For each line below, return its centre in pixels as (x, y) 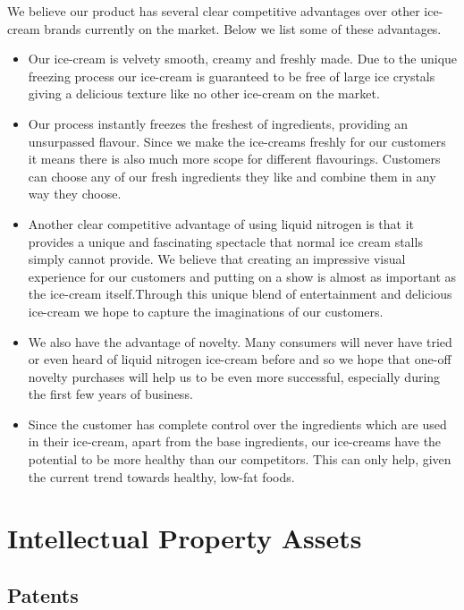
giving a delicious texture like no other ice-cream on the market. (204, 93)
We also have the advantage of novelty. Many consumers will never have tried (240, 341)
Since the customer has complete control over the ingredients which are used (237, 424)
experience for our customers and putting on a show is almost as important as (242, 276)
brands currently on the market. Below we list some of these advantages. (243, 28)
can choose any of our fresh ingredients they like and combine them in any (232, 176)
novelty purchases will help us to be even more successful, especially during (234, 376)
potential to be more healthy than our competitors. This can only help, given (240, 459)
